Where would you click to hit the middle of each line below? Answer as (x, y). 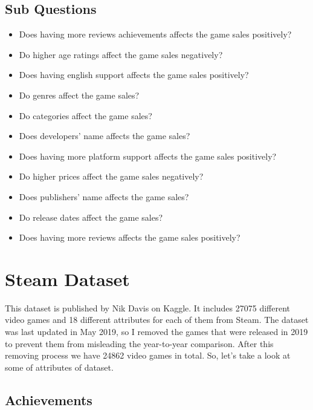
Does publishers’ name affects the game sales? (104, 196)
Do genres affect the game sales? (79, 95)
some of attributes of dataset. (59, 367)
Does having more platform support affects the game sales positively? (148, 156)
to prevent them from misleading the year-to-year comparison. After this (139, 343)
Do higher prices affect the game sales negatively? (111, 176)
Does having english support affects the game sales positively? (134, 75)
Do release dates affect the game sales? (91, 217)
